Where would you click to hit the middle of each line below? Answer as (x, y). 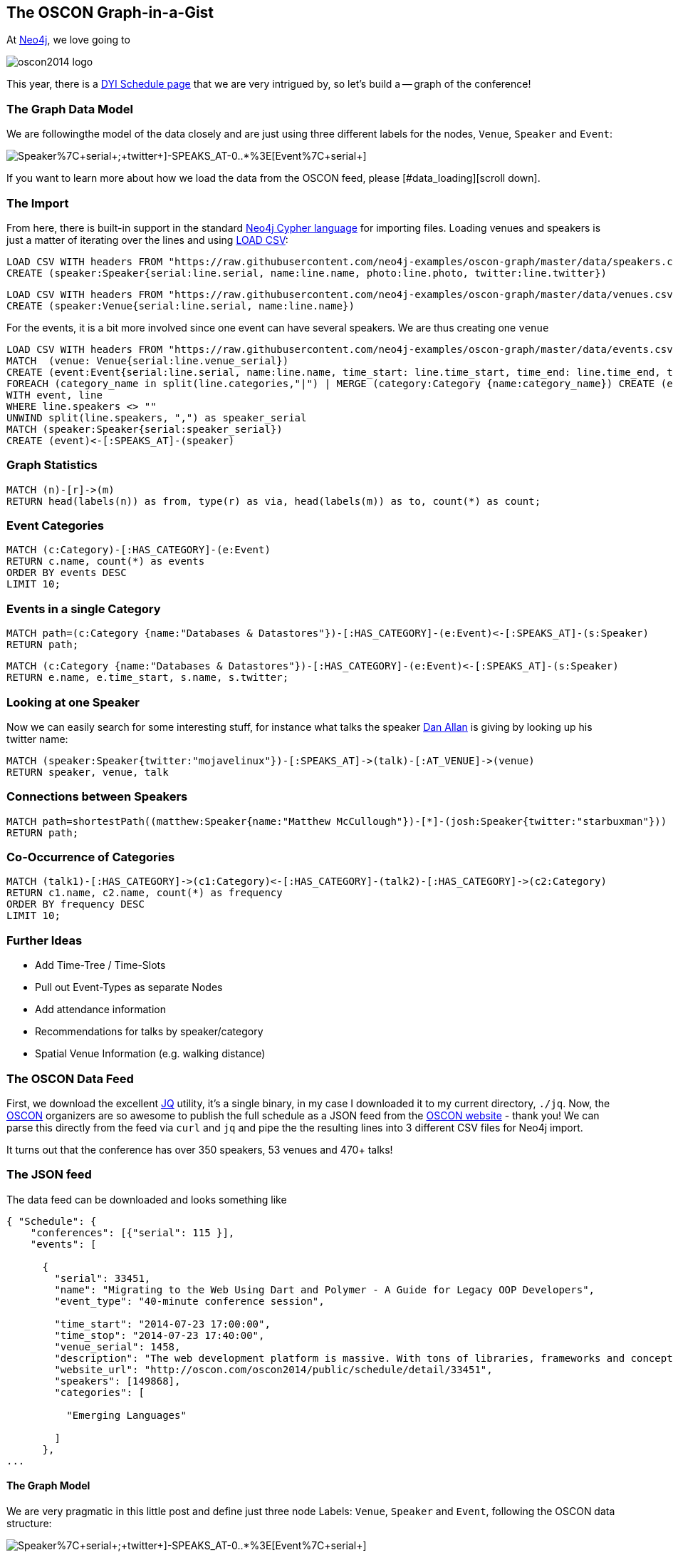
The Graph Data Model (70, 109)
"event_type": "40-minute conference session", (189, 1301)
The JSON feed (49, 1175)
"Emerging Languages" (126, 1415)
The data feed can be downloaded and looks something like (147, 1199)
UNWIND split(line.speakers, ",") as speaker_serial (157, 417)
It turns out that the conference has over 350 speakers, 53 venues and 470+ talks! (200, 1149)
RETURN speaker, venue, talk (88, 772)
